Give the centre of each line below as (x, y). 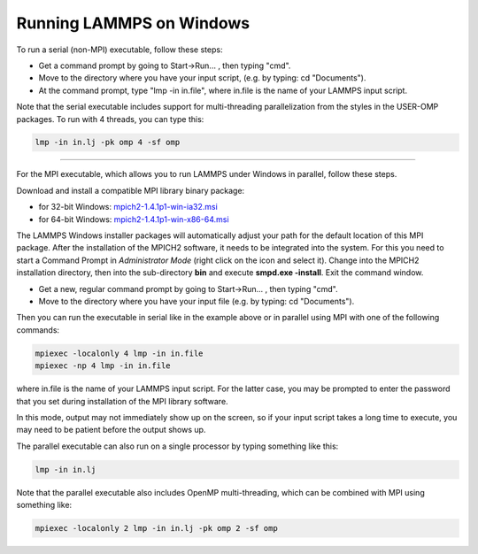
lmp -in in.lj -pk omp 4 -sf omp (108, 142)
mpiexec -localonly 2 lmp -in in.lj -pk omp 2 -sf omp (156, 528)
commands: (38, 330)
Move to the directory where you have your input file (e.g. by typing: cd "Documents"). (197, 301)
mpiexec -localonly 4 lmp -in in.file (119, 353)
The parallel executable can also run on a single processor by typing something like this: (177, 446)
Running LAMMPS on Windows (133, 23)
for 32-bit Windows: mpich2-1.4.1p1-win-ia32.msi (128, 207)
